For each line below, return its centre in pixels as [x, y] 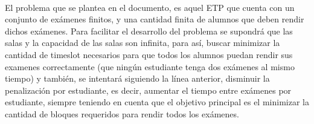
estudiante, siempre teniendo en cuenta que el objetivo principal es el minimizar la [157, 102]
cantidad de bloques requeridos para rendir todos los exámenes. [122, 113]
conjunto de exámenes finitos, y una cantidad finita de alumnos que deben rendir [155, 19]
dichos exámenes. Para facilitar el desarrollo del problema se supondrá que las [149, 31]
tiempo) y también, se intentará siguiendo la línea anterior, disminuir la [137, 78]
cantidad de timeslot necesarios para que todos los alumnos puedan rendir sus [149, 54]
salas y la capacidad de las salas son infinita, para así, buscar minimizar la [143, 43]
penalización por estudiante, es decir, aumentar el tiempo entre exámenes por [148, 90]
